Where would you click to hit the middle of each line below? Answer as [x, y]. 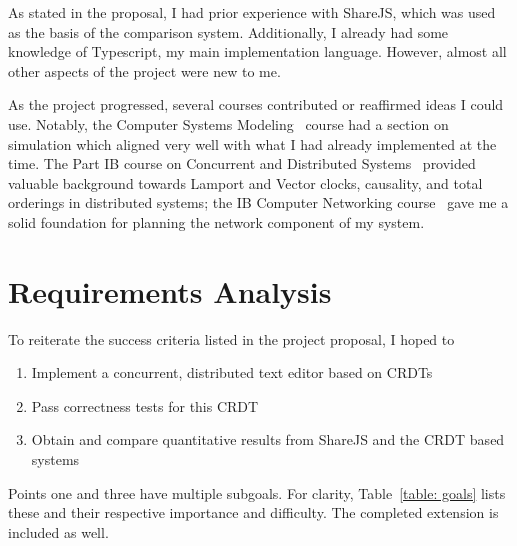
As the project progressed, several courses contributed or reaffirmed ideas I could [256, 104]
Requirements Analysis [170, 290]
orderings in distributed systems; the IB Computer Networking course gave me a [258, 202]
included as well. [58, 531]
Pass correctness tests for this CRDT [145, 405]
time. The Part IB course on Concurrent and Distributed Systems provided [242, 163]
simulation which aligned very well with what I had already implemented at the [252, 143]
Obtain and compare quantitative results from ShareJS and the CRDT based [268, 439]
